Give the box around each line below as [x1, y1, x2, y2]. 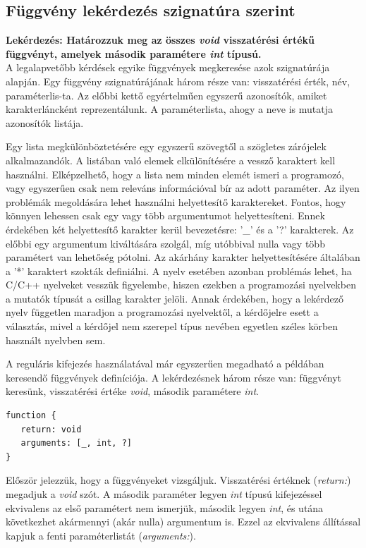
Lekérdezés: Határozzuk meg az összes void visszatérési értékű [6, 32, 315, 47]
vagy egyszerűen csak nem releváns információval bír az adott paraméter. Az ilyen [6, 181, 360, 195]
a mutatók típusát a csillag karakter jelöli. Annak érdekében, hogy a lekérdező [6, 291, 344, 305]
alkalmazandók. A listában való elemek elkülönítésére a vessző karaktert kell [6, 152, 336, 167]
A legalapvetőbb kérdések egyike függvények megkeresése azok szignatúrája [6, 60, 330, 75]
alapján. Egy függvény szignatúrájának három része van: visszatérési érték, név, [6, 73, 350, 88]
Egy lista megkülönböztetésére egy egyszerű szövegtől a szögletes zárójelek [6, 139, 327, 154]
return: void [20, 424, 82, 434]
